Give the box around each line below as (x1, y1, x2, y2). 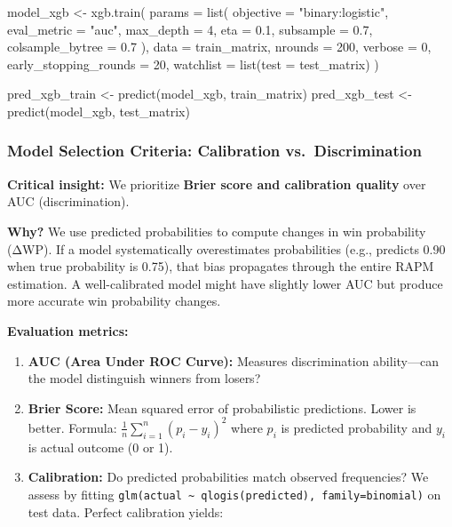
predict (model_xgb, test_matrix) (7, 101, 190, 120)
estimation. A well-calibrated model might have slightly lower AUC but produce (7, 274, 443, 292)
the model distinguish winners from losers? (28, 369, 261, 387)
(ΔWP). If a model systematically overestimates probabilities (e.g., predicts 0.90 (7, 239, 446, 258)
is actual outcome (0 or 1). (28, 437, 173, 456)
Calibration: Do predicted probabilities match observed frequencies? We (28, 467, 429, 486)
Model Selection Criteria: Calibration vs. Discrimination (7, 140, 422, 162)
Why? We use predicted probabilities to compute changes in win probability (7, 221, 426, 240)
